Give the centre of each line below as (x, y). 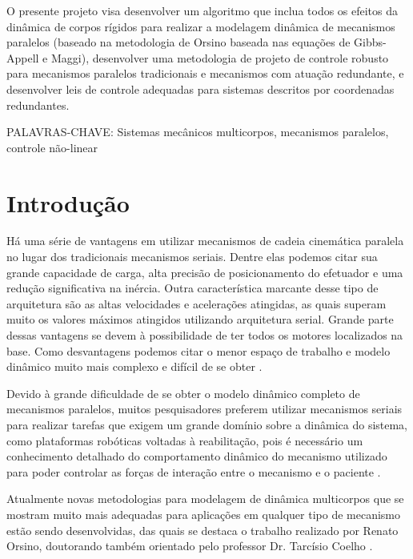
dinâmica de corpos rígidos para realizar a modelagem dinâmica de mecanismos (201, 26)
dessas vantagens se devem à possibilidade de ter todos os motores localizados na (205, 335)
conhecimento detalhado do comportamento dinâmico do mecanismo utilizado (197, 456)
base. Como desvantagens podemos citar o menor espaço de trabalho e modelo (198, 350)
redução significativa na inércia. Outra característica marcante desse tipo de (192, 288)
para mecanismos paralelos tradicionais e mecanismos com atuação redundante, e (205, 73)
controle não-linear (52, 147)
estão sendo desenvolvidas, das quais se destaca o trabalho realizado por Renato (202, 530)
